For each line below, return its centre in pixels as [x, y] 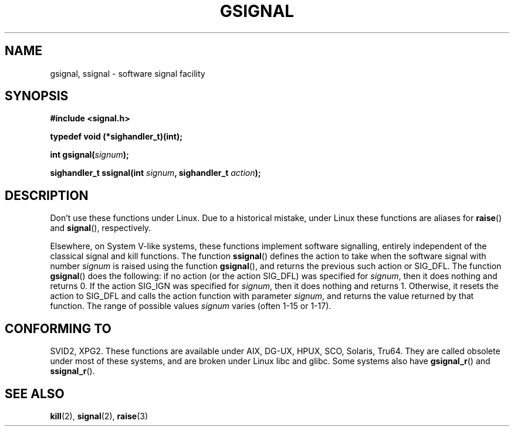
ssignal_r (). [72, 371]
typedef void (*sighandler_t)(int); [116, 137]
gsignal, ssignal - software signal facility [128, 73]
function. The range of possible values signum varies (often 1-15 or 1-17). [191, 306]
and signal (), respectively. [101, 228]
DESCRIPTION [47, 195]
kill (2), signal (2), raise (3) [99, 416]
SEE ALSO [35, 393]
